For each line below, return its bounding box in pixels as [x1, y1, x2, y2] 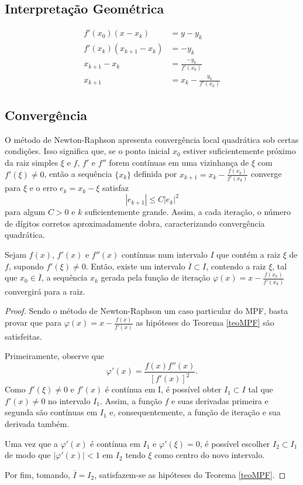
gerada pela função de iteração [101, 271, 211, 284]
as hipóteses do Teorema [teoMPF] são [136, 316, 274, 329]
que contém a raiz [216, 248, 281, 260]
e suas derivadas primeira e [171, 394, 268, 407]
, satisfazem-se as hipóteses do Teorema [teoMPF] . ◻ [94, 468, 286, 480]
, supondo [8, 259, 44, 272]
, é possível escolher [199, 437, 270, 449]
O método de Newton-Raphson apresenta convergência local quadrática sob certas [5, 133, 299, 145]
